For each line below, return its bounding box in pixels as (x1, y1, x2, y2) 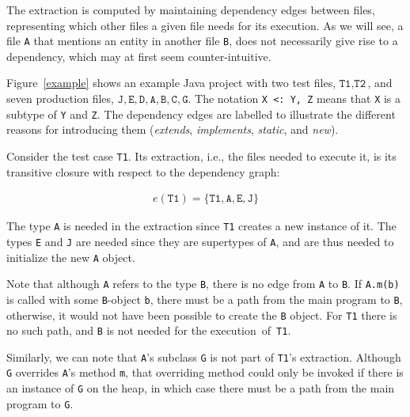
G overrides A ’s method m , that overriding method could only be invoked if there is (6, 364, 404, 381)
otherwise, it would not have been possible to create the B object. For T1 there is (6, 306, 397, 323)
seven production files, (6, 90, 114, 107)
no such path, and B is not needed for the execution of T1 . (6, 322, 291, 339)
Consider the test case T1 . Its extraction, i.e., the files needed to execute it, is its (6, 147, 397, 164)
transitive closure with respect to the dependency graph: (6, 163, 280, 180)
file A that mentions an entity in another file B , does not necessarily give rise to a (6, 32, 398, 49)
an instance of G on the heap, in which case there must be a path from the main (6, 380, 395, 396)
